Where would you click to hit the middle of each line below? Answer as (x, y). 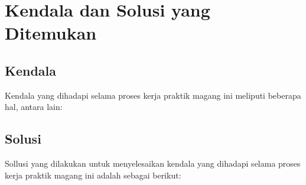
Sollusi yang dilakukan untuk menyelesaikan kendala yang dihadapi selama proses (153, 163)
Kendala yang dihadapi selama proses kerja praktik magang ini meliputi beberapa (153, 95)
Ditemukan (51, 33)
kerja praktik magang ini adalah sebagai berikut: (93, 175)
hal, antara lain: (34, 107)
